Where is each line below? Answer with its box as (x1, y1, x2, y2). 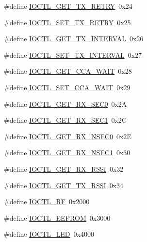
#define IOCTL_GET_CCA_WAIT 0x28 (4, 66, 132, 76)
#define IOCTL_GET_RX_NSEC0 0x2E (4, 131, 131, 141)
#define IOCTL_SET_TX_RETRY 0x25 (4, 17, 131, 27)
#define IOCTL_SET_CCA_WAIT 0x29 (4, 82, 131, 92)
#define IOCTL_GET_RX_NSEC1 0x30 (4, 147, 131, 158)
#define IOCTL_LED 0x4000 (4, 229, 94, 239)
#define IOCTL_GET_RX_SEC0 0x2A (4, 98, 127, 109)
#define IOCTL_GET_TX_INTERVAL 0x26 (4, 33, 144, 44)
